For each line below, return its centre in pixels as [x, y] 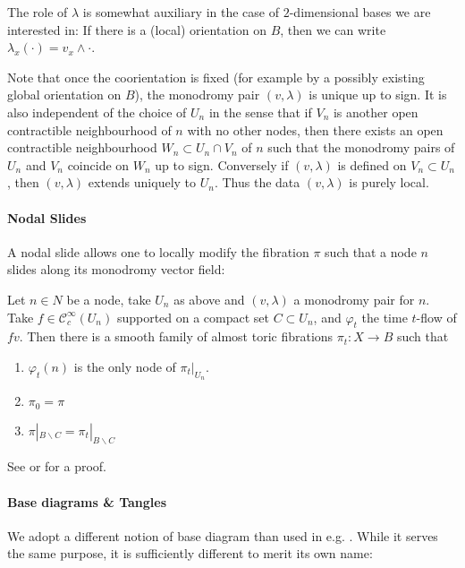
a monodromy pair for [354, 299]
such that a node [371, 251]
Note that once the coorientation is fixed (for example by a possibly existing [216, 77]
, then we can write [333, 29]
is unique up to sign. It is [378, 95]
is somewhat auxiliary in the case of [181, 12]
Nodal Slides [47, 217]
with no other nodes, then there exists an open [315, 129]
